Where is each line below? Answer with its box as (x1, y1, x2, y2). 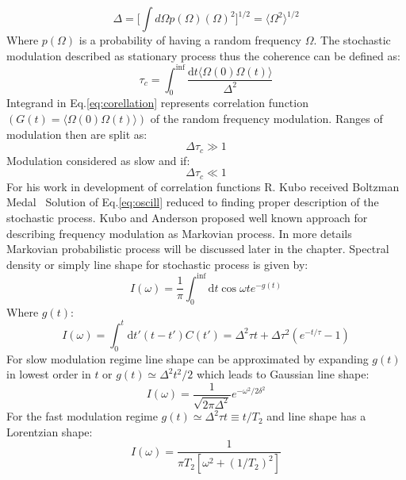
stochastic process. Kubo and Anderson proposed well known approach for (6, 209, 368, 225)
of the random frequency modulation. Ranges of (150, 110, 383, 127)
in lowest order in (6, 366, 91, 382)
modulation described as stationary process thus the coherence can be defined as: (6, 47, 400, 63)
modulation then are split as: (6, 125, 147, 142)
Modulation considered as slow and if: (6, 152, 190, 168)
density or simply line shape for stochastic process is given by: (6, 255, 308, 272)
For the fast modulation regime (6, 408, 158, 424)
